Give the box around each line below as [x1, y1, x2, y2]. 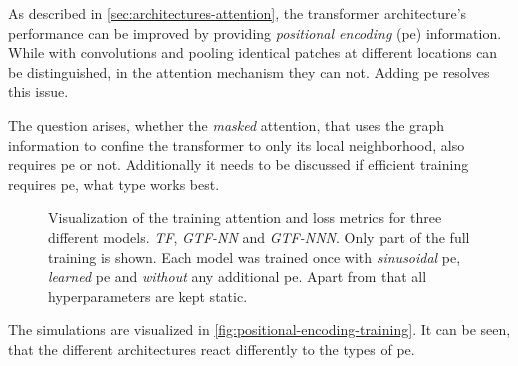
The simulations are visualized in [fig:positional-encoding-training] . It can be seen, [8, 319, 511, 340]
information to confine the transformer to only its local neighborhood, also [8, 134, 465, 155]
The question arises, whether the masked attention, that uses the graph [8, 114, 445, 135]
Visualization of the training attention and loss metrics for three [48, 207, 442, 228]
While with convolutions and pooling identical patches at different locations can [8, 42, 498, 63]
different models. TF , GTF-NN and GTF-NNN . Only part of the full [48, 226, 470, 247]
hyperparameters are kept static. [48, 285, 248, 306]
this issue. [8, 81, 69, 102]
